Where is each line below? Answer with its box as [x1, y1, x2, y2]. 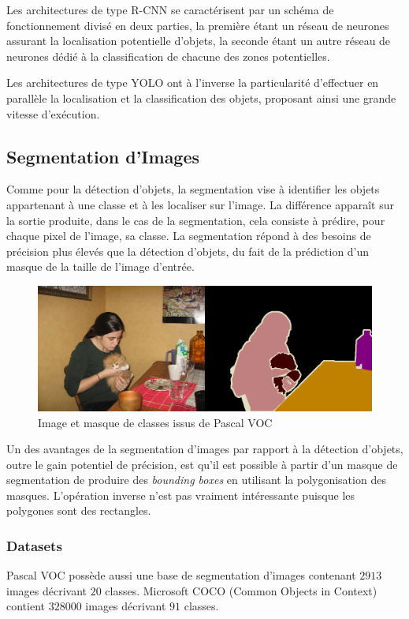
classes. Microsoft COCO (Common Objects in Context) [105, 582, 377, 598]
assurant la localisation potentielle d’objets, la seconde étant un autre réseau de [6, 32, 391, 49]
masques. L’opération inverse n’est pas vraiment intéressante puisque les [6, 486, 355, 503]
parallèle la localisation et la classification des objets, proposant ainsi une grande [6, 89, 396, 106]
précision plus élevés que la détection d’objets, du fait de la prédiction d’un [6, 242, 370, 259]
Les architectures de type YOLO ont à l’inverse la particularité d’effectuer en [6, 74, 379, 91]
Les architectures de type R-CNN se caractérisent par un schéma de [6, 2, 334, 17]
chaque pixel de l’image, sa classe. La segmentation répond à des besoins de [6, 227, 371, 244]
